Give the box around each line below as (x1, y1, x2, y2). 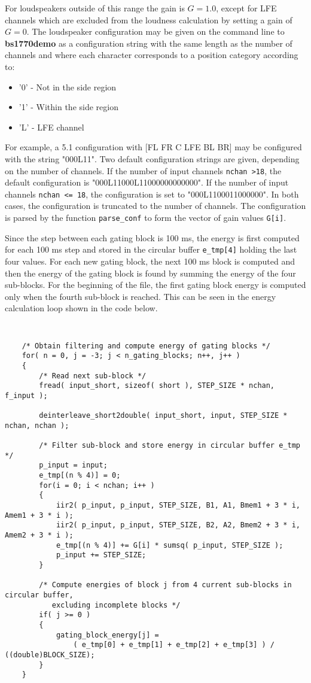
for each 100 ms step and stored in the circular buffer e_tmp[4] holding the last (5, 243, 297, 256)
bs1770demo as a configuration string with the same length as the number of (5, 37, 292, 49)
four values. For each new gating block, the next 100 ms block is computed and (5, 254, 295, 267)
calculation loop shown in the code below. (5, 302, 158, 314)
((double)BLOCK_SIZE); (5, 650, 95, 659)
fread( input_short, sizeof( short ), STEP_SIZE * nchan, (39, 381, 275, 390)
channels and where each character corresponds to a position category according (5, 48, 298, 61)
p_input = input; (39, 461, 108, 470)
